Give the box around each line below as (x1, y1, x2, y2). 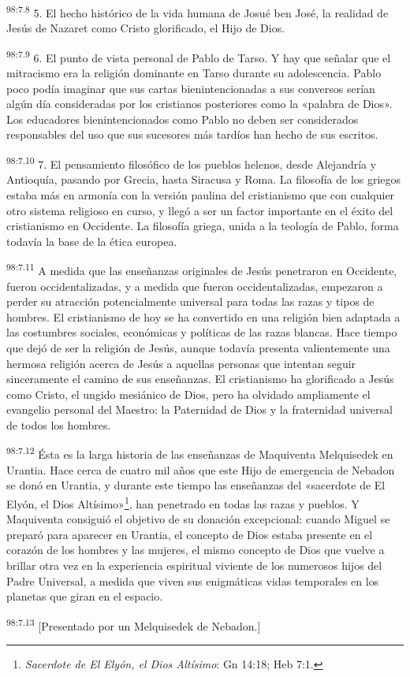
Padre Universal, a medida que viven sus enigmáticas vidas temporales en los (6, 572, 379, 589)
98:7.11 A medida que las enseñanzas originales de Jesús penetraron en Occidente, (6, 260, 397, 278)
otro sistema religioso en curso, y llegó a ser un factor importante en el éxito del (6, 202, 393, 218)
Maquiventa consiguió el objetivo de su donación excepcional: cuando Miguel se (6, 511, 390, 527)
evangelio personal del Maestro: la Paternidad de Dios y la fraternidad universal (6, 401, 393, 418)
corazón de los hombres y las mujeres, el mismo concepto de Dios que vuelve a (6, 541, 385, 558)
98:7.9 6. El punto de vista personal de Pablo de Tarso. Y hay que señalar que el (6, 46, 391, 65)
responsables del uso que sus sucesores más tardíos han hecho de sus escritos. (6, 126, 378, 143)
